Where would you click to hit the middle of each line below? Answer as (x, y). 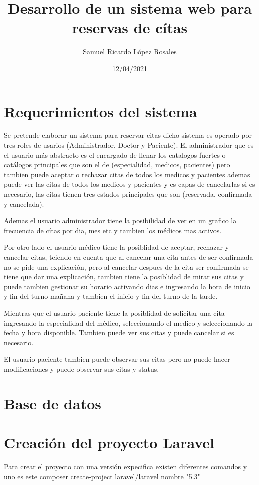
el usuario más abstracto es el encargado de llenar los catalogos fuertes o (115, 155)
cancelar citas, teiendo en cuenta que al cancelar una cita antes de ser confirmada (129, 256)
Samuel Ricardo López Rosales (130, 52)
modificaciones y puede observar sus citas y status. (82, 368)
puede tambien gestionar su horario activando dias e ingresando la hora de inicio (127, 286)
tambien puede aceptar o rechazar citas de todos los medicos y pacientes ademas (127, 174)
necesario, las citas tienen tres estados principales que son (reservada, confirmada (128, 194)
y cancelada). (24, 204)
